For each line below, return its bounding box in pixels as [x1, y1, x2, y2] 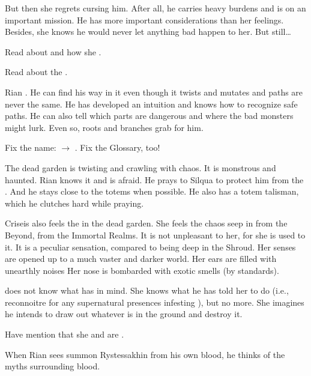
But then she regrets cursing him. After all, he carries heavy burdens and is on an [5, 2, 306, 14]
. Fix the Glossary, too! [74, 141, 160, 154]
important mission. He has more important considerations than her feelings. [5, 13, 284, 26]
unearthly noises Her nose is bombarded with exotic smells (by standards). [5, 264, 279, 276]
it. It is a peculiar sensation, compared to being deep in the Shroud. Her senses [5, 240, 296, 253]
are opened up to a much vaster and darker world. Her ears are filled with [5, 252, 277, 265]
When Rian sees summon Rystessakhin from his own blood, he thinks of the [5, 348, 285, 360]
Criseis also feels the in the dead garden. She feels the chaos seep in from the [5, 217, 288, 229]
